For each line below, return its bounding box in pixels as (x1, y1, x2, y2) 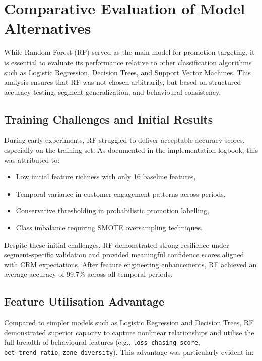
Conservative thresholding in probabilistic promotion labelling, (16, 205, 209, 216)
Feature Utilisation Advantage (4, 293, 164, 309)
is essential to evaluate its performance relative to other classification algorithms (4, 56, 252, 67)
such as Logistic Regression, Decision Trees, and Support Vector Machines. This (4, 67, 251, 77)
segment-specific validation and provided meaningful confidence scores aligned (4, 249, 244, 260)
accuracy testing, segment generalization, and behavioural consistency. (4, 86, 221, 97)
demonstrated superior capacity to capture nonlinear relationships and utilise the (4, 327, 254, 337)
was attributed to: (4, 154, 60, 165)
